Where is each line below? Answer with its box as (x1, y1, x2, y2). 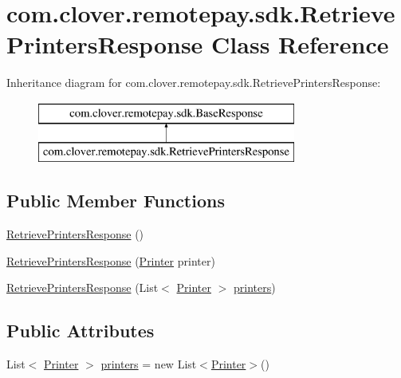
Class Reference (211, 28, 389, 61)
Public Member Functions (6, 188, 225, 213)
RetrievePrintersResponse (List (6, 279, 159, 296)
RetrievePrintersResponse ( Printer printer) (6, 252, 215, 269)
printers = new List (100, 356, 197, 372)
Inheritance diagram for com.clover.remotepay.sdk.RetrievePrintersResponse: (6, 74, 381, 91)
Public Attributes (6, 318, 155, 343)
